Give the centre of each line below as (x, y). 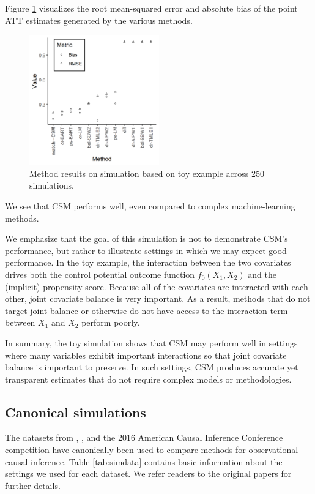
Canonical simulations (76, 412)
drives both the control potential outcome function (100, 274)
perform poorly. (111, 322)
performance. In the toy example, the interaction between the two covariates (148, 262)
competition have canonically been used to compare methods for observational (152, 450)
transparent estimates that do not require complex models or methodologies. (148, 379)
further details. (33, 485)
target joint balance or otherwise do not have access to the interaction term (146, 310)
